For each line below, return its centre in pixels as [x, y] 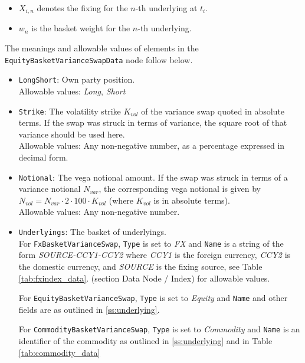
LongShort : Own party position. [77, 79]
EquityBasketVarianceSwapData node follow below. [99, 59]
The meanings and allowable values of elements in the [102, 48]
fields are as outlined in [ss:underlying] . [89, 309]
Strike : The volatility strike [70, 111]
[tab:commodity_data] [59, 352]
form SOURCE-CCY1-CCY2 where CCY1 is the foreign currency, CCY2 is [155, 255]
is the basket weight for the [81, 28]
